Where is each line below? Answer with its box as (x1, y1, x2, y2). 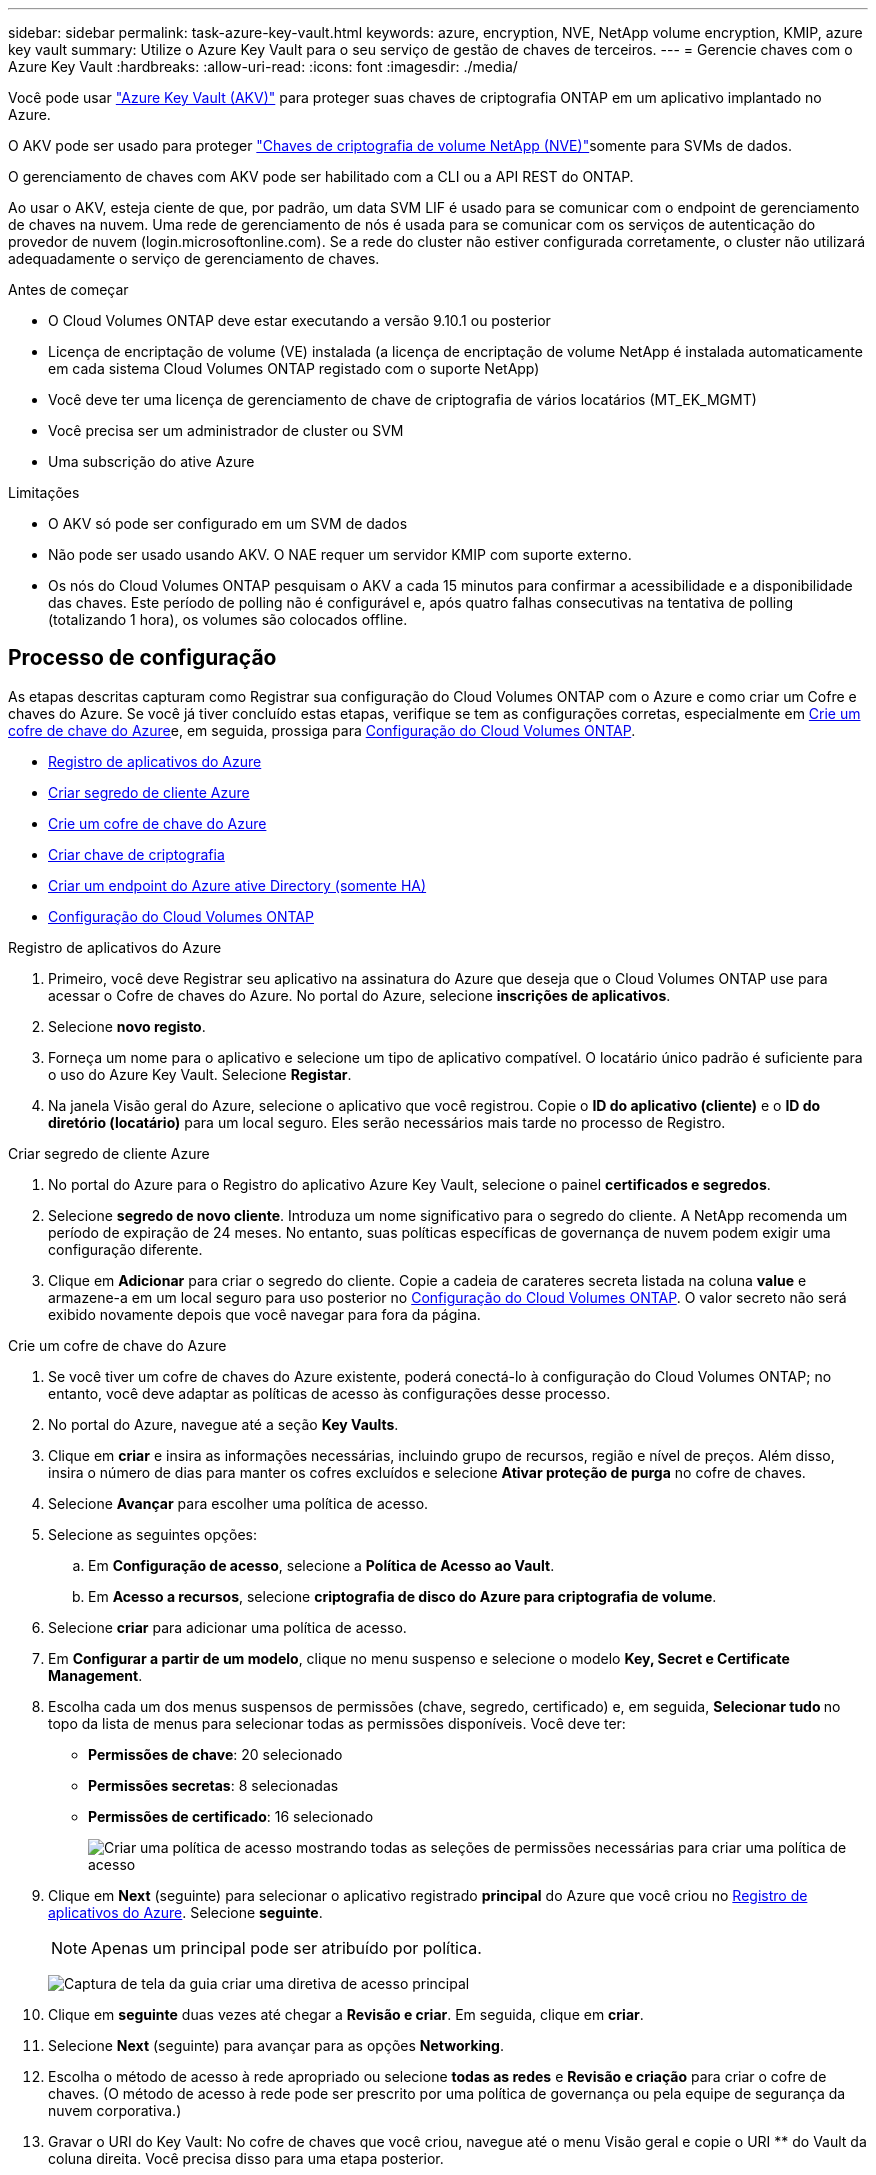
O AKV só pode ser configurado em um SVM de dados (48, 515, 408, 532)
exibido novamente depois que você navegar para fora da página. (48, 1305, 481, 1323)
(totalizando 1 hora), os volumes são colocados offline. (48, 611, 408, 628)
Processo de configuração (8, 645, 277, 671)
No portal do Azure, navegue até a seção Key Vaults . (48, 1415, 399, 1433)
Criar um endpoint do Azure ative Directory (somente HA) (48, 876, 427, 894)
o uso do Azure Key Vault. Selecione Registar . (48, 1065, 352, 1083)
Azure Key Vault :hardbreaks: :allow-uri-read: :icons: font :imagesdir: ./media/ (8, 58, 518, 75)
